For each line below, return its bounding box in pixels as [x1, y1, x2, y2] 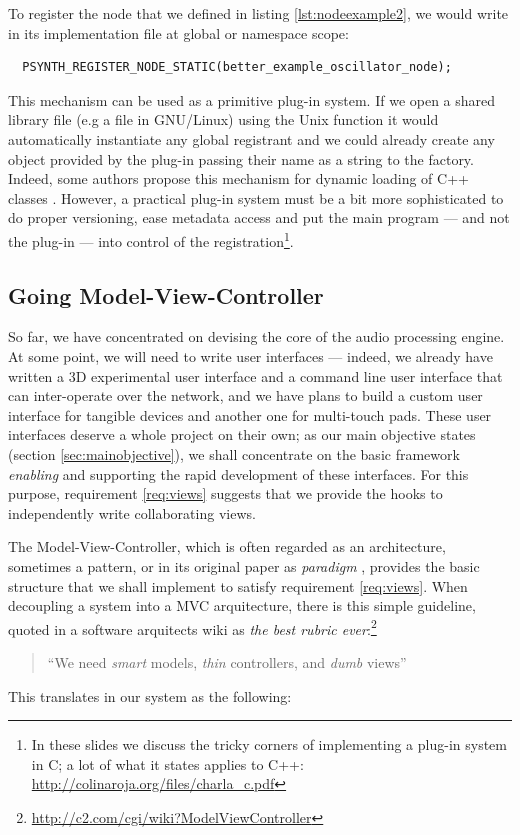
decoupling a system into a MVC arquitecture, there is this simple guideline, [8, 595, 476, 616]
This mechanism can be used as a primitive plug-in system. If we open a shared [8, 89, 496, 110]
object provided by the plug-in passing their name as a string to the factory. [8, 148, 474, 169]
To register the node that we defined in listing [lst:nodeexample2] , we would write [8, 3, 509, 23]
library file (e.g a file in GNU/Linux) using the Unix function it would [8, 109, 439, 130]
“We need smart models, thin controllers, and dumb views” [47, 651, 407, 672]
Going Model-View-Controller [8, 279, 324, 310]
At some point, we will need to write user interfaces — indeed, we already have [8, 345, 493, 366]
